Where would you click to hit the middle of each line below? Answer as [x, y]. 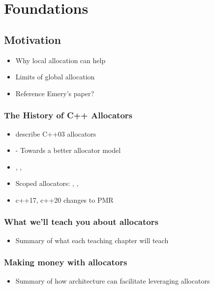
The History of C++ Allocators [68, 115]
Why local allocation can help [61, 60]
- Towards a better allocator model [68, 150]
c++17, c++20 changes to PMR [64, 199]
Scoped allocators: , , [47, 183]
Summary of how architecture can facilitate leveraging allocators [113, 280]
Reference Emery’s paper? [55, 93]
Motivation [32, 39]
